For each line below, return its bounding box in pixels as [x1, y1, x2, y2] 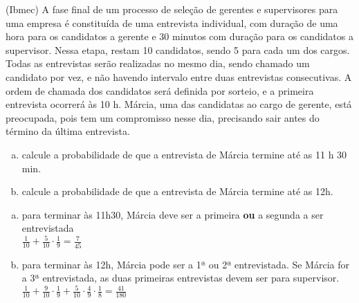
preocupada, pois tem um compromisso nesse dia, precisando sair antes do [6, 110, 320, 125]
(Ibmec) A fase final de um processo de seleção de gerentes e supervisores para [6, 2, 338, 16]
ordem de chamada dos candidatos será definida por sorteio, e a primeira [6, 83, 314, 98]
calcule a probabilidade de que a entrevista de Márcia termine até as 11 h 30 [21, 147, 347, 161]
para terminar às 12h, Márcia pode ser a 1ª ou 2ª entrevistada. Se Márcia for [21, 257, 349, 271]
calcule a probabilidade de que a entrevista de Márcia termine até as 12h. [21, 184, 333, 199]
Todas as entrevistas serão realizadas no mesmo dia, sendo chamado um [6, 56, 310, 71]
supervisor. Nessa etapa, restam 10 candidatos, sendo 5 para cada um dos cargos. [6, 42, 350, 57]
